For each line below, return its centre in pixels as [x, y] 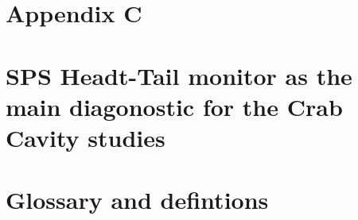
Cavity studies [86, 137]
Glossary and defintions [137, 200]
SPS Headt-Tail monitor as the [179, 75]
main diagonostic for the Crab [174, 106]
